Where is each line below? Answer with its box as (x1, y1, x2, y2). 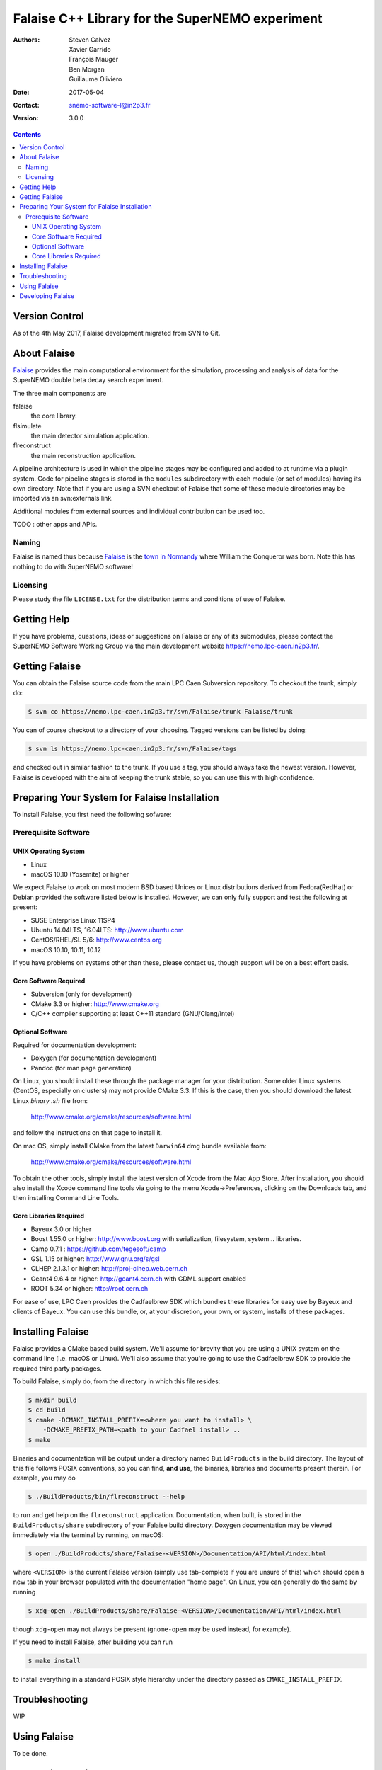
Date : (13, 88, 30, 96)
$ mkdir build (28, 1396, 77, 1404)
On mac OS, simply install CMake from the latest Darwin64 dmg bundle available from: (13, 1141, 267, 1150)
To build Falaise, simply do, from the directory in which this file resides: (13, 1377, 221, 1386)
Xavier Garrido (69, 45, 111, 53)
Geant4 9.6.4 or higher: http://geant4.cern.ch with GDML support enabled (30, 1274, 247, 1283)
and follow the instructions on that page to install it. (13, 1129, 163, 1137)
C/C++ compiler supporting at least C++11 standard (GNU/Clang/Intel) (30, 1010, 235, 1018)
